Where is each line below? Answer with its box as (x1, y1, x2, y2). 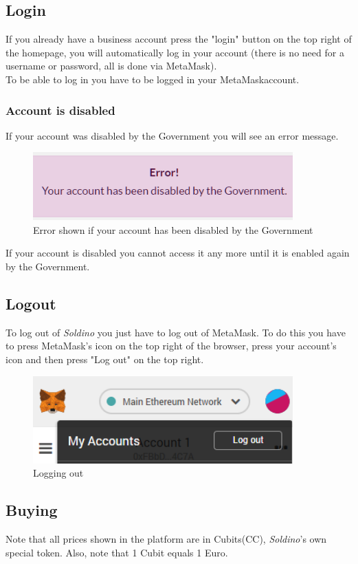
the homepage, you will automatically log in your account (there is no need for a (5, 45, 344, 59)
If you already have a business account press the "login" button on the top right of (5, 32, 352, 46)
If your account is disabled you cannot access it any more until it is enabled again (5, 246, 350, 260)
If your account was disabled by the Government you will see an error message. (5, 128, 339, 142)
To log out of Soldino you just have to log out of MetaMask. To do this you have (5, 325, 346, 339)
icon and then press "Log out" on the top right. (5, 352, 204, 367)
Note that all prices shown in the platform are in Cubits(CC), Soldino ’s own (5, 532, 327, 546)
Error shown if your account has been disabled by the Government (33, 222, 313, 237)
